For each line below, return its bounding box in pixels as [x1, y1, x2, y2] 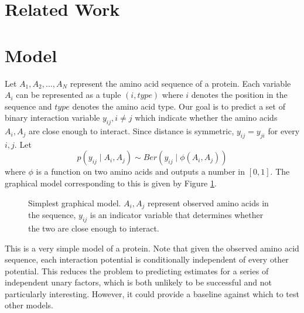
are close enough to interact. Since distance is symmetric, [28, 125, 234, 137]
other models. [5, 299, 53, 311]
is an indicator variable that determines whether [90, 209, 264, 221]
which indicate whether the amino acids [135, 111, 278, 124]
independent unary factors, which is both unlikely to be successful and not [5, 276, 272, 288]
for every [268, 125, 300, 137]
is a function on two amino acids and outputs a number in [36, 165, 245, 178]
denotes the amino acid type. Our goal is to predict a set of [72, 100, 285, 112]
